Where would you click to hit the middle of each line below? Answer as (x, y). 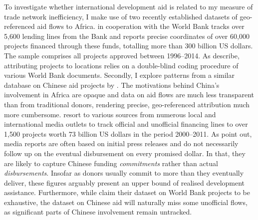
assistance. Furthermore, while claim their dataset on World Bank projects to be (127, 192)
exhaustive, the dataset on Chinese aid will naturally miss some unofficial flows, (126, 202)
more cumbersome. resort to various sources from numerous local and (110, 114)
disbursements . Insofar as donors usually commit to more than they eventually (124, 173)
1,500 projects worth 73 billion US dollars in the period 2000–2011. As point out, (128, 133)
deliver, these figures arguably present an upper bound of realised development (125, 182)
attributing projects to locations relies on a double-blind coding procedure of (121, 65)
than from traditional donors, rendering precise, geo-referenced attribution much (127, 104)
